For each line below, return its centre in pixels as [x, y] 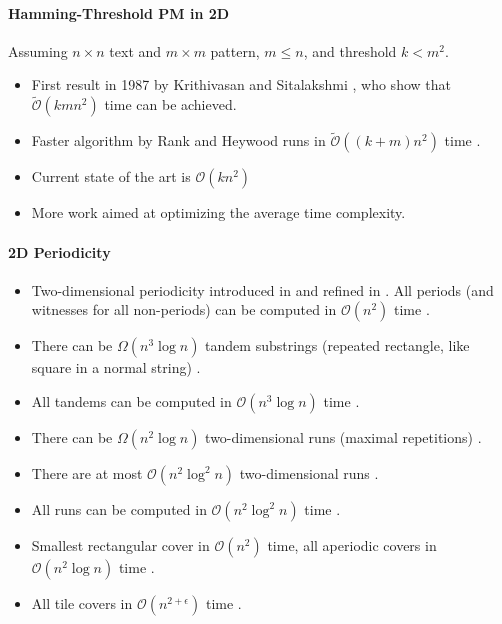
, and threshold [350, 50]
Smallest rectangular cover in [120, 545]
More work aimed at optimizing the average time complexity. [218, 212]
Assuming [38, 50]
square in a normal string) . [116, 367]
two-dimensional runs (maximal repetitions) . [343, 437]
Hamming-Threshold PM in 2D [119, 12]
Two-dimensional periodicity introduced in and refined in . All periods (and [262, 289]
